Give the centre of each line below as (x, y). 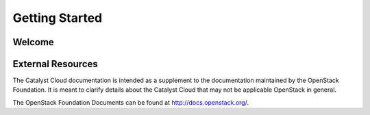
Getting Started (58, 18)
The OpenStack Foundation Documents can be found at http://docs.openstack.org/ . (131, 102)
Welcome (33, 42)
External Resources (56, 64)
